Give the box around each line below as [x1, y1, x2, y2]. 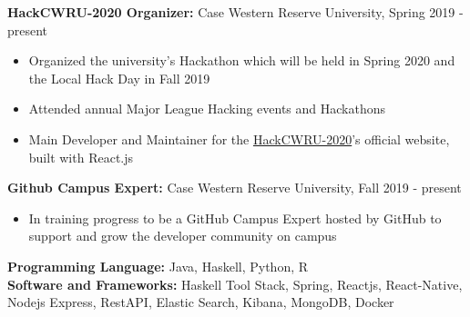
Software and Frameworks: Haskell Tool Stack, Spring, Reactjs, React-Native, [7, 274, 463, 293]
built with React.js [28, 147, 134, 166]
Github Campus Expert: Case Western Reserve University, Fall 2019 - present [7, 178, 462, 197]
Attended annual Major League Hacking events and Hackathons [28, 99, 386, 118]
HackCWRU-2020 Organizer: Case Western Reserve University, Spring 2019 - [7, 3, 464, 21]
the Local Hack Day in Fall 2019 [28, 68, 210, 87]
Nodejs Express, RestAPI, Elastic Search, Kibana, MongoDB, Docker [7, 292, 394, 312]
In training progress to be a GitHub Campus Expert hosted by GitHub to [28, 208, 442, 227]
